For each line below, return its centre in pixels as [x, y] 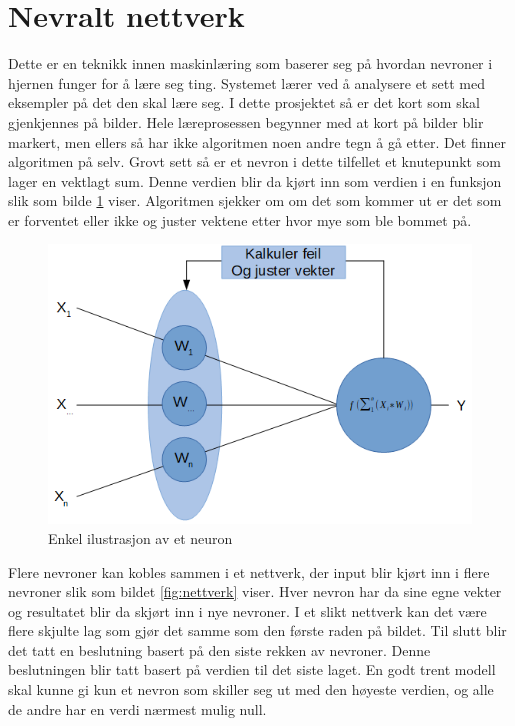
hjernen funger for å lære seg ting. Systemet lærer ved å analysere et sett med [246, 82]
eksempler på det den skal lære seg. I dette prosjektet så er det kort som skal [244, 102]
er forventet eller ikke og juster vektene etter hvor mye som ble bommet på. [240, 219]
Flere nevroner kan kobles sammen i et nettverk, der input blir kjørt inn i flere [249, 571]
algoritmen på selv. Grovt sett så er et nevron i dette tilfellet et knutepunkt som [254, 161]
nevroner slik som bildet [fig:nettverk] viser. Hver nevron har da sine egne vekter [255, 591]
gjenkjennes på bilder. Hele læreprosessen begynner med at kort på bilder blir [246, 121]
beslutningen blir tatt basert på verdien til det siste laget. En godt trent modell [252, 669]
